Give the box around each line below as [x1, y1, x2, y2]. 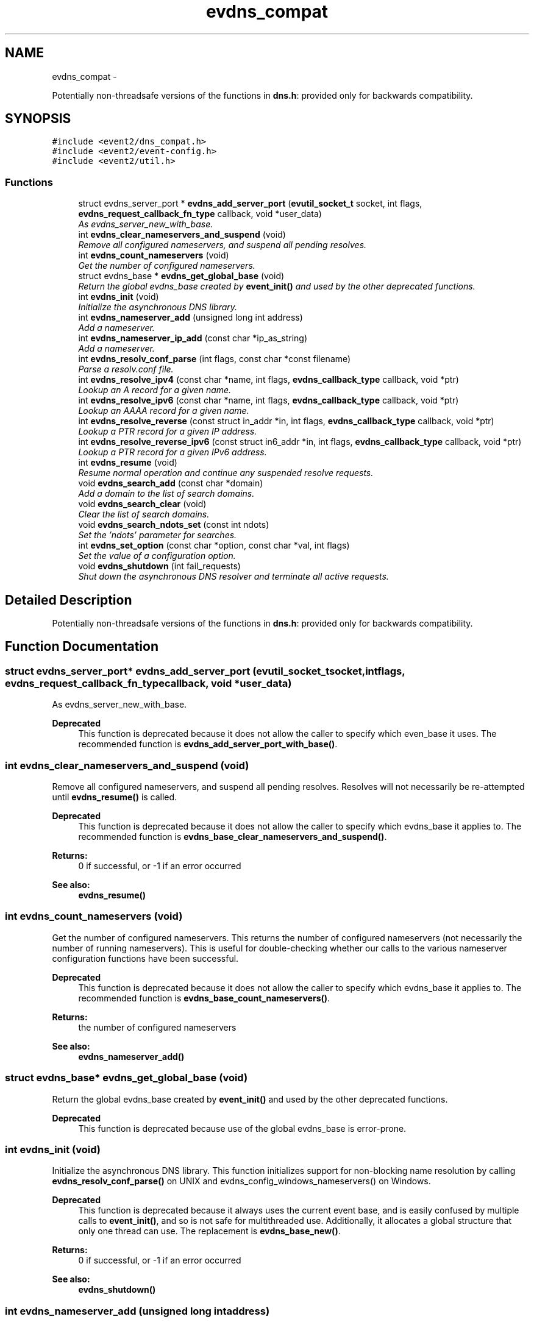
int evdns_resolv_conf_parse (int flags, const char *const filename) [78, 354, 351, 364]
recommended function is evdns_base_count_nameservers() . [78, 992, 330, 1003]
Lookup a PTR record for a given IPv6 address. [78, 447, 267, 458]
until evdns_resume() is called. [52, 792, 177, 802]
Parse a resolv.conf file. [78, 364, 174, 375]
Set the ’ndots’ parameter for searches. [78, 530, 237, 541]
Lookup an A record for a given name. [78, 385, 232, 396]
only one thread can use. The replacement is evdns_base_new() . [78, 1226, 341, 1237]
